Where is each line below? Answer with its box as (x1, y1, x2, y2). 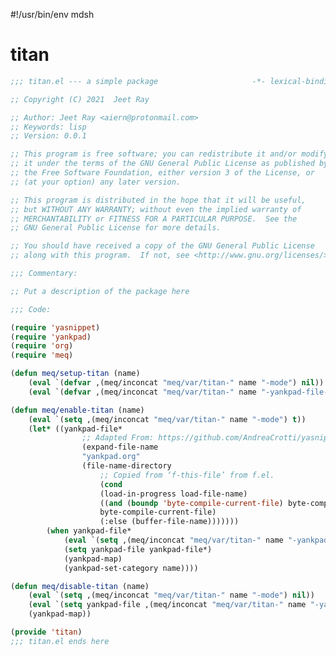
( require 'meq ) (10, 350, 74, 361)
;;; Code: (10, 304, 52, 314)
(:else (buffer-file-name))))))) (99, 517, 240, 527)
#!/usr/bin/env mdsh (10, 9, 95, 20)
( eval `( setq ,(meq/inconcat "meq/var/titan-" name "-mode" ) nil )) (28, 590, 315, 601)
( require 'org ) (10, 341, 74, 351)
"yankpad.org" (81, 452, 141, 462)
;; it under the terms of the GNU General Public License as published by (10, 159, 329, 169)
